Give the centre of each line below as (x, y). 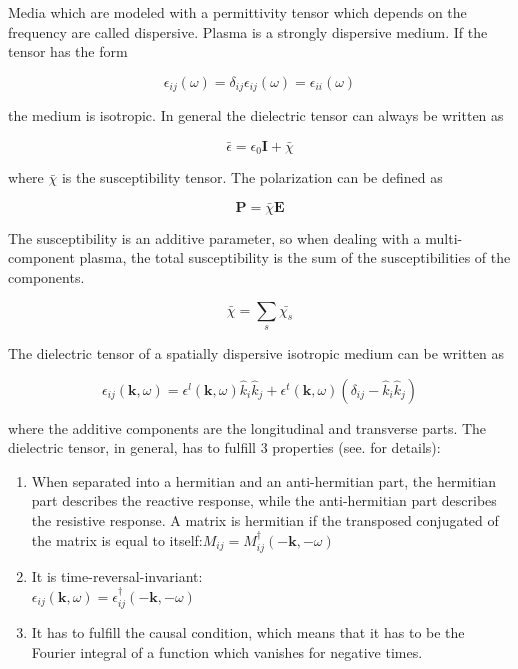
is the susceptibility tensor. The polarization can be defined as (252, 177)
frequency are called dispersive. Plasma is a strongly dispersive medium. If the (248, 31)
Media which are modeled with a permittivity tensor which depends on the (237, 12)
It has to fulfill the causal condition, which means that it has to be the (248, 632)
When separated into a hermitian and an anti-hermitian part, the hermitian (264, 480)
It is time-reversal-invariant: (117, 576)
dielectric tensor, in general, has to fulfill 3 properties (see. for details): (224, 447)
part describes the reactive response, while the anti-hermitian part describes (264, 500)
